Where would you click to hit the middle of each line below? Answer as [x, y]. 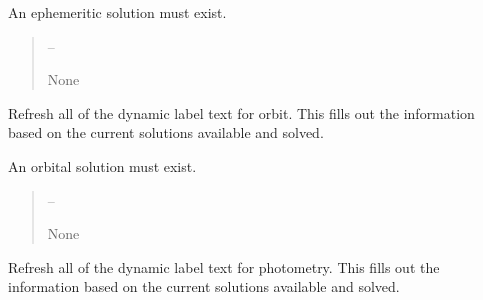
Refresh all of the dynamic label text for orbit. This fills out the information [241, 112]
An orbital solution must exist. [102, 165]
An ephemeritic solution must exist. [117, 12]
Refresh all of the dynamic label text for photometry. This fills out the [224, 266]
